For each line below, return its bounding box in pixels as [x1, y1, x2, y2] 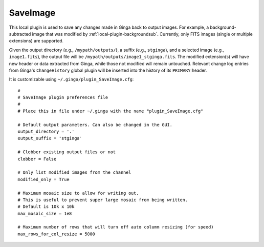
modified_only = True [18, 176, 69, 182]
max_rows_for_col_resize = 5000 [18, 231, 95, 237]
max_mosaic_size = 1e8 [18, 210, 72, 216]
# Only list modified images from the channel [18, 170, 132, 175]
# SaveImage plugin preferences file [18, 95, 109, 100]
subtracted [9, 31, 31, 37]
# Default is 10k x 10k [18, 204, 75, 209]
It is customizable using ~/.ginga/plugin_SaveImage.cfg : [9, 76, 134, 82]
